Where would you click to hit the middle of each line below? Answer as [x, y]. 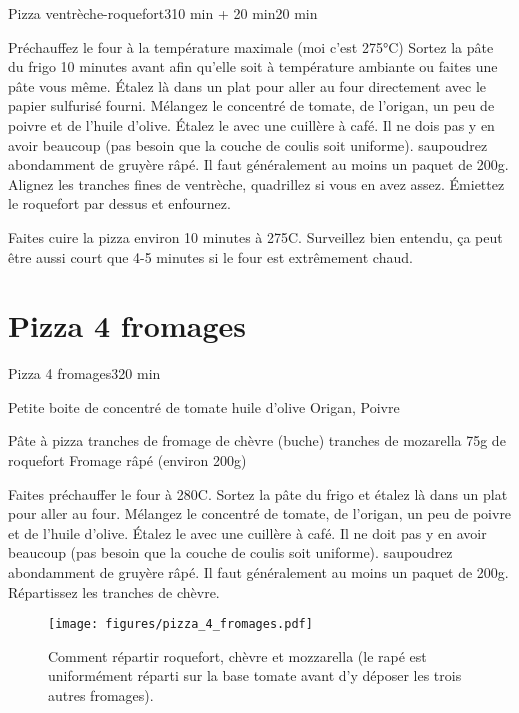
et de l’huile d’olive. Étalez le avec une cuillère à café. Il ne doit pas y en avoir [247, 532]
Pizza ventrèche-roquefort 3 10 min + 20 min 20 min [163, 13]
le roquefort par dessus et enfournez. [119, 203]
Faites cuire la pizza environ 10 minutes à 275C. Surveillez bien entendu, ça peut [255, 236]
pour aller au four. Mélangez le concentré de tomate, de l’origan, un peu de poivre [260, 513]
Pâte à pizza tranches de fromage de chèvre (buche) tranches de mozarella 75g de [257, 440]
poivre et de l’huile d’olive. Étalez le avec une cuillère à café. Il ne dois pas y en [251, 124]
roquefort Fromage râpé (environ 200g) [127, 460]
